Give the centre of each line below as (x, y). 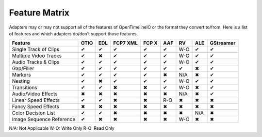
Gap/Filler (23, 69)
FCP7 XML (125, 43)
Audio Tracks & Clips (36, 62)
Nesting (21, 81)
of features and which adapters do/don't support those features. (74, 33)
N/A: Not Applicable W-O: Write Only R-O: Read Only (62, 128)
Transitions (25, 88)
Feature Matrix (39, 13)
